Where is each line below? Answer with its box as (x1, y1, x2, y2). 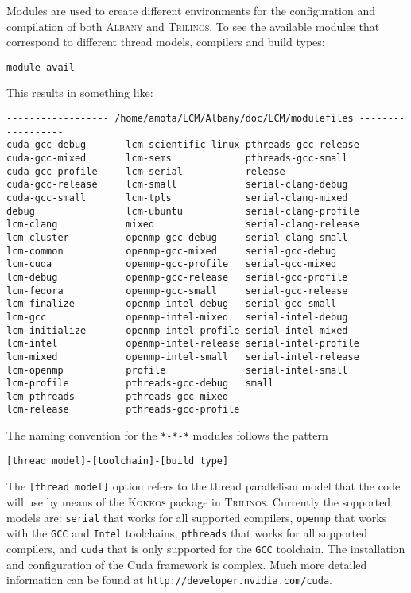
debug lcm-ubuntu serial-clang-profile (6, 205, 359, 217)
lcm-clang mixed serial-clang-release (6, 219, 359, 231)
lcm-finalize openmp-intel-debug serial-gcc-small (6, 298, 337, 310)
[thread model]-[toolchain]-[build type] (6, 455, 229, 467)
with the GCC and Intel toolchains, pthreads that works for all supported (6, 525, 368, 541)
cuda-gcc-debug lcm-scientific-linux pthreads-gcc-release (6, 139, 359, 151)
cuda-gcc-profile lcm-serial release (6, 165, 285, 177)
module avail (6, 61, 75, 73)
